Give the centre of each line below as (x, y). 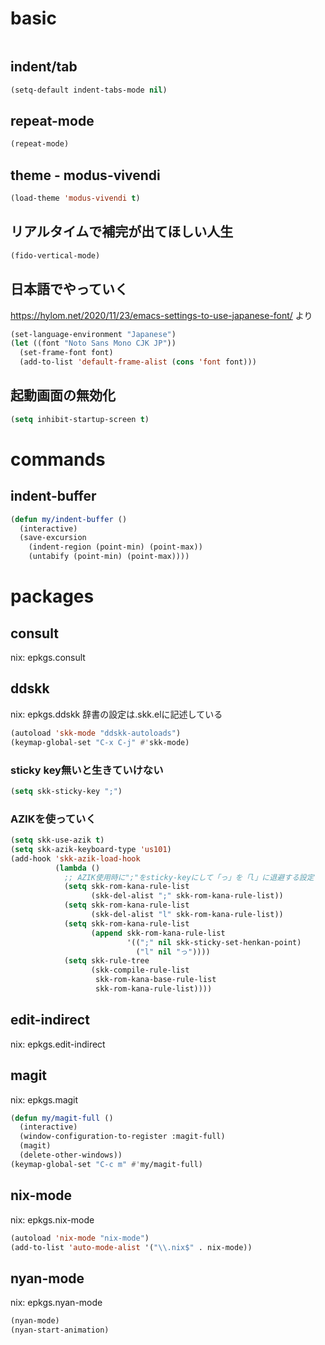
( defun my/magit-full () (62, 1118)
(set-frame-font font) (66, 353)
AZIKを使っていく (53, 819)
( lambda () (77, 868)
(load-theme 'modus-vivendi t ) (75, 198)
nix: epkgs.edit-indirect (58, 1044)
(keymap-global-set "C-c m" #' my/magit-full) (106, 1164)
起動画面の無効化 (63, 395)
